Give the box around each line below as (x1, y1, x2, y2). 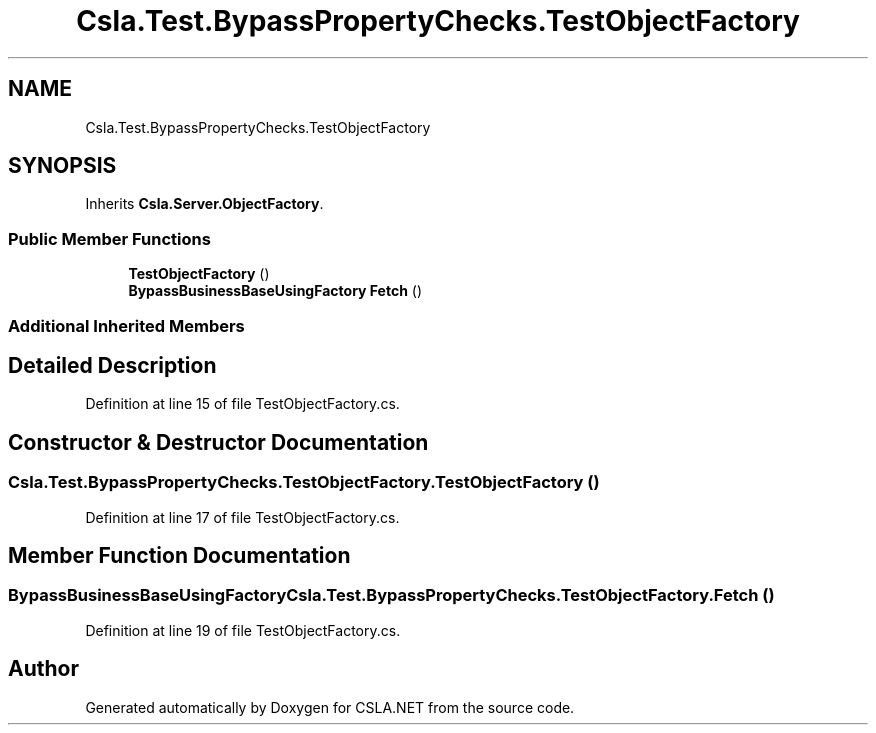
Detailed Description (8, 352, 217, 378)
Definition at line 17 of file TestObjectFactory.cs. (85, 508, 400, 526)
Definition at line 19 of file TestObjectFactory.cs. (85, 621, 401, 639)
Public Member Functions (8, 228, 211, 249)
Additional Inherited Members (8, 315, 245, 336)
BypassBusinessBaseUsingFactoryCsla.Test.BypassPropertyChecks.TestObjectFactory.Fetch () (8, 585, 775, 606)
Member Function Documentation (8, 543, 351, 569)
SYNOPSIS (8, 153, 117, 179)
